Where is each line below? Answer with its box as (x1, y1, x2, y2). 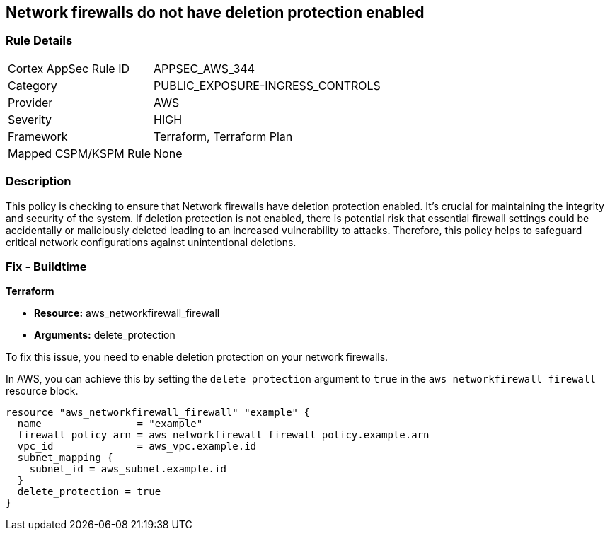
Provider (8, 95, 53, 110)
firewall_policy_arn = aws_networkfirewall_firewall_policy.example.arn (17, 429, 430, 441)
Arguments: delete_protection (34, 329, 175, 342)
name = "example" (17, 418, 203, 430)
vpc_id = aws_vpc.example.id (17, 441, 257, 453)
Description (6, 174, 71, 189)
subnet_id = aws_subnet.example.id (29, 463, 226, 475)
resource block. (6, 385, 79, 397)
